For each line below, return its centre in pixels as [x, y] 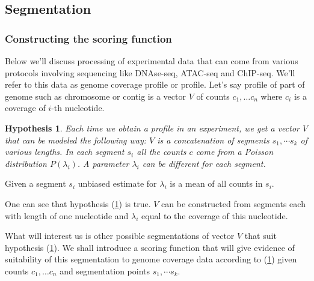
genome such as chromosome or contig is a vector [95, 96]
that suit [260, 236]
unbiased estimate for [117, 183]
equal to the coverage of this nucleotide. [215, 215]
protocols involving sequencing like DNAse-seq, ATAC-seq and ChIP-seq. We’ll [150, 72]
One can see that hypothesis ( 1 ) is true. [78, 203]
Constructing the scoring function [88, 38]
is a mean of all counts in [216, 183]
